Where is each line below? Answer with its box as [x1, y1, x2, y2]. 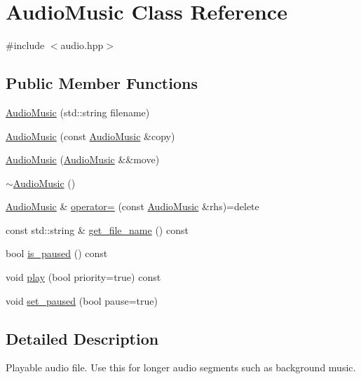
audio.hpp [60, 38, 104, 53]
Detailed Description [6, 327, 159, 349]
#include [6, 38, 45, 53]
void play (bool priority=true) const [6, 270, 161, 284]
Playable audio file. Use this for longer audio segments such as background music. [6, 360, 356, 375]
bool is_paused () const [6, 246, 108, 261]
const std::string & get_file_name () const [6, 222, 189, 237]
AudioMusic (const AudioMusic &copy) [6, 128, 175, 143]
